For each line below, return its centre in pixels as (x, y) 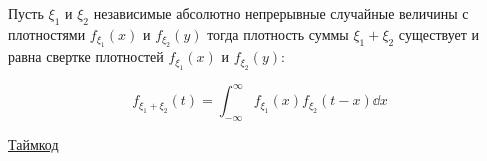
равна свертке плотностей (86, 56)
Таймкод (33, 143)
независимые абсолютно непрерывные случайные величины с (281, 13)
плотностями (47, 33)
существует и (439, 33)
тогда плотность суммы (278, 33)
